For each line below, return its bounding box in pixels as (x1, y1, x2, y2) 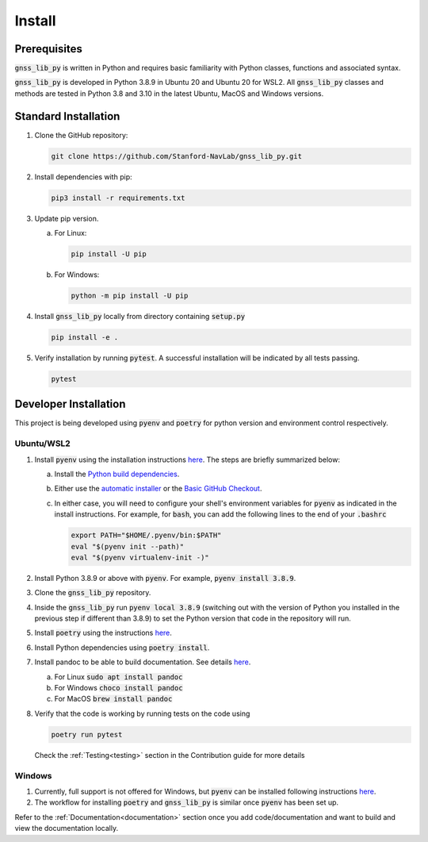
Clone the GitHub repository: (34, 130, 128, 140)
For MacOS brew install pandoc (54, 694, 173, 704)
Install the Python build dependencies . (54, 469, 180, 479)
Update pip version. (34, 213, 99, 223)
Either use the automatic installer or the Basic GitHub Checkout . (54, 484, 262, 494)
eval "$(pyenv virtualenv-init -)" (71, 552, 209, 562)
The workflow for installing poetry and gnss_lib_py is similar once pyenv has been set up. (34, 798, 339, 807)
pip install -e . (51, 333, 119, 341)
